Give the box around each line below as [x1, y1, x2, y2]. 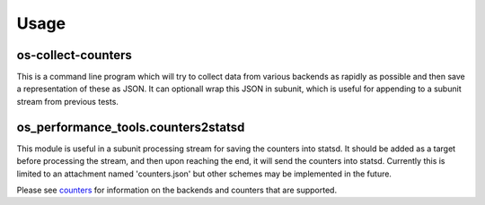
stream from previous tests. [16, 96, 119, 107]
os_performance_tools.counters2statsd [16, 119, 245, 134]
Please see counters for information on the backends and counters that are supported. [16, 184, 337, 195]
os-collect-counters [16, 47, 132, 63]
